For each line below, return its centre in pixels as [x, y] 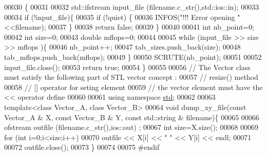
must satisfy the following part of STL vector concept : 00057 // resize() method [131, 77]
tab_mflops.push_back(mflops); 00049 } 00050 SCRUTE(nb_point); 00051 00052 [133, 57]
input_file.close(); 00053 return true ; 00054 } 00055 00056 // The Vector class [127, 67]
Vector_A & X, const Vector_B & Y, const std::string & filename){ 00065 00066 [132, 117]
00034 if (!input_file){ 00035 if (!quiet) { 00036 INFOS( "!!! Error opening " [122, 17]
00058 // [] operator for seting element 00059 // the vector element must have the [133, 87]
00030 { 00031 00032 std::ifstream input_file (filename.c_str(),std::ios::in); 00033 [132, 7]
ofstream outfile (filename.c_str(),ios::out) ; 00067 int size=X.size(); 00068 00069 [131, 127]
